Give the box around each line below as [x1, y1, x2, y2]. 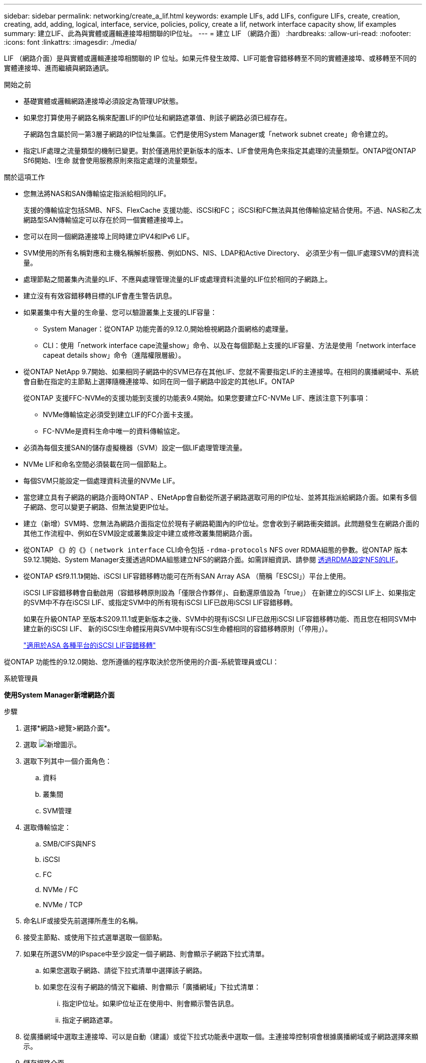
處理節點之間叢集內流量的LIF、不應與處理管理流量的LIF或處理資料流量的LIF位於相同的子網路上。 [23, 275, 332, 283]
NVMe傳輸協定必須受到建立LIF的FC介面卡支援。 [43, 410, 197, 419]
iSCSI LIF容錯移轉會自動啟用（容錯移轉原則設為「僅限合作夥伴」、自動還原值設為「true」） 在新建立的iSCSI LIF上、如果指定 [23, 588, 416, 597]
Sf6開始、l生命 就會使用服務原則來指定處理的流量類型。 [23, 156, 202, 165]
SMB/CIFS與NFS [43, 840, 96, 848]
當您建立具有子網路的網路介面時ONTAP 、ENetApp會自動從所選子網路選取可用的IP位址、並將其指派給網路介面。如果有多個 [23, 493, 417, 501]
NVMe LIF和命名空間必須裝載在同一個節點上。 [23, 460, 171, 468]
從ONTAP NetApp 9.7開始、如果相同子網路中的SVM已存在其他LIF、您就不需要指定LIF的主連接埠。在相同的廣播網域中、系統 [23, 367, 419, 376]
